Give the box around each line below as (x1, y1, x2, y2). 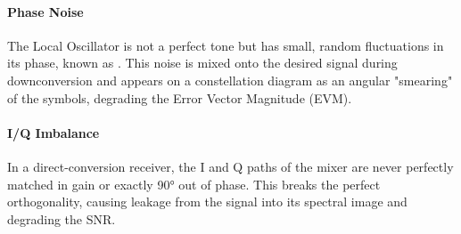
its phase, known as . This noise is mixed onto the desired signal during (7, 53, 398, 72)
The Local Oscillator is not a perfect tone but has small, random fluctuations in (7, 36, 444, 54)
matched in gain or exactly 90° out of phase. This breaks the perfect (7, 174, 381, 193)
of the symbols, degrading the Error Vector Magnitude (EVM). (7, 88, 352, 107)
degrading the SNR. (7, 209, 116, 228)
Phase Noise (7, 2, 84, 20)
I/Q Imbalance (7, 123, 100, 141)
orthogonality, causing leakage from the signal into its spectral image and (7, 192, 407, 211)
